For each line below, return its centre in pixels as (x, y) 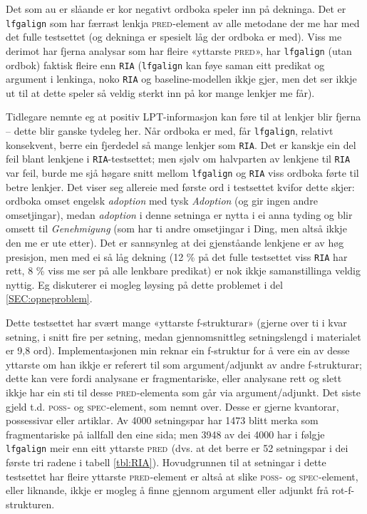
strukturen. (30, 504)
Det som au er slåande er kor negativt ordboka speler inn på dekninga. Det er (176, 9)
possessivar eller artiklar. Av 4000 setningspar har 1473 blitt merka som (162, 420)
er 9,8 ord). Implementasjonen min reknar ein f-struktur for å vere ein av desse (178, 350)
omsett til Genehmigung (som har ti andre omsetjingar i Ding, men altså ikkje (176, 228)
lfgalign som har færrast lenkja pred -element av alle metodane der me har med (183, 22)
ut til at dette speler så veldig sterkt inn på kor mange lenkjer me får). (160, 92)
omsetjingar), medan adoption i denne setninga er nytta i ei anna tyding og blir (179, 214)
